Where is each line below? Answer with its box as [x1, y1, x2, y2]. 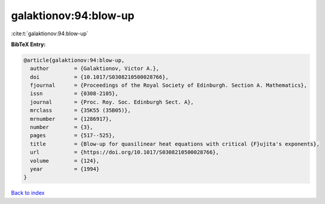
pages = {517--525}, [30, 132, 116, 139]
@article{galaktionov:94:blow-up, [23, 57, 125, 63]
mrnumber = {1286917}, [30, 115, 112, 122]
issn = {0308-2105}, [30, 90, 119, 97]
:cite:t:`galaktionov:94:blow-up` [11, 30, 89, 37]
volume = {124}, [30, 157, 100, 164]
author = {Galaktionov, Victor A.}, [30, 65, 160, 72]
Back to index [11, 189, 45, 197]
